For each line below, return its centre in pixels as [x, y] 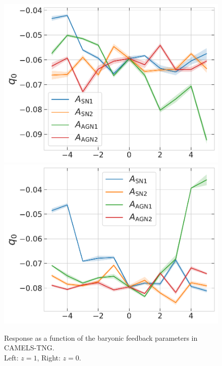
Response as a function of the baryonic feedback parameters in [101, 337]
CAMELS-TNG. [29, 348]
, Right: [49, 357]
